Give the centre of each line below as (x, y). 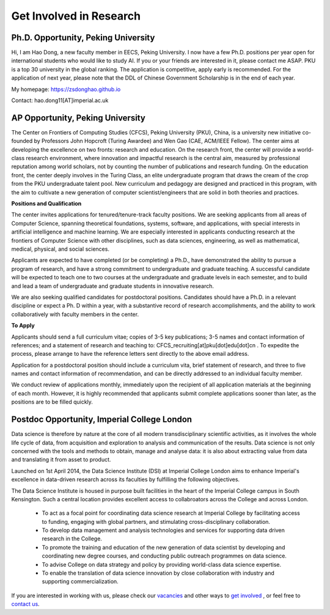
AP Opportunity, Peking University (79, 118)
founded (22, 141)
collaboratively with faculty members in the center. (75, 314)
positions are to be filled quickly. (52, 402)
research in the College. (72, 539)
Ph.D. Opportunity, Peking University (83, 38)
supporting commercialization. (80, 581)
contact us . (25, 604)
